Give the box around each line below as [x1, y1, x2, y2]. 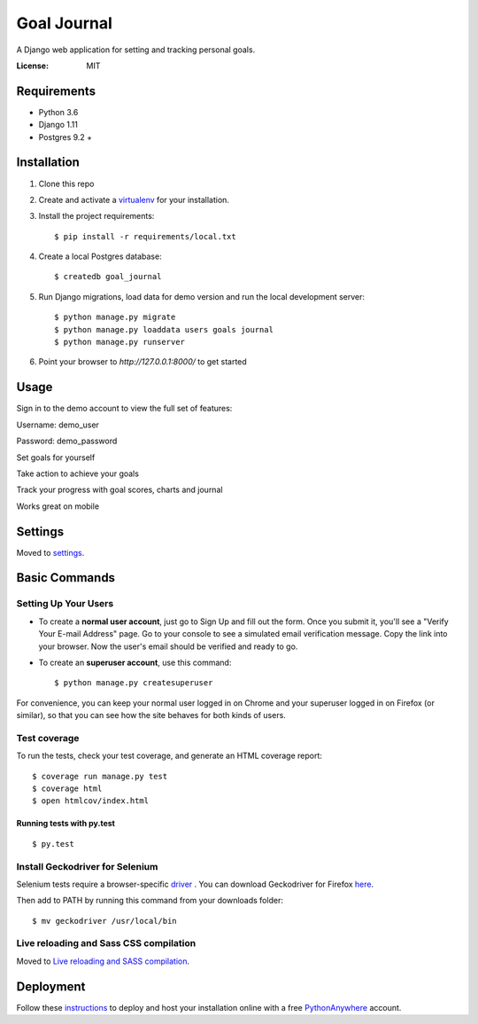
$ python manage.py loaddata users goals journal [54, 324, 274, 334]
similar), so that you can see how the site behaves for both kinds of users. [16, 710, 287, 721]
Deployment [16, 979, 86, 994]
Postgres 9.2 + [38, 131, 93, 142]
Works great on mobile [16, 501, 100, 512]
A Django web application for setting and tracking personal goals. [16, 44, 256, 55]
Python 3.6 [38, 106, 79, 117]
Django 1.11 [38, 120, 79, 130]
